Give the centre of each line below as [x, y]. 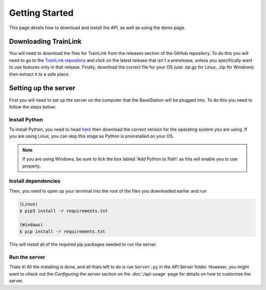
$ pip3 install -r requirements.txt [64, 211]
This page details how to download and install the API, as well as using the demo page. [97, 28]
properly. [32, 166]
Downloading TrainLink [45, 42]
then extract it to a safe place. [39, 74]
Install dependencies [35, 181]
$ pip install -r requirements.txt [62, 232]
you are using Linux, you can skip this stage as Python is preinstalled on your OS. [92, 136]
